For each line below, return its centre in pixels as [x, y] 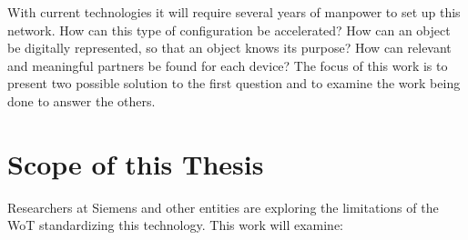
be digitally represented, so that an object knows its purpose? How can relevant [229, 48]
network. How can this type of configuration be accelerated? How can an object [229, 30]
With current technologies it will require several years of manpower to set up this [234, 12]
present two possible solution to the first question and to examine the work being [234, 83]
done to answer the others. [81, 100]
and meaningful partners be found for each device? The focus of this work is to [228, 65]
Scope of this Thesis [136, 163]
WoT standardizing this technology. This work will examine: [175, 225]
